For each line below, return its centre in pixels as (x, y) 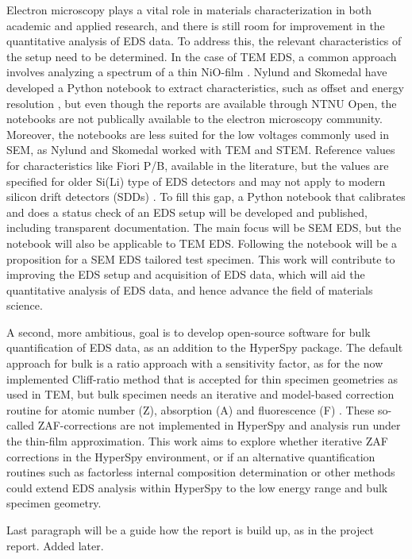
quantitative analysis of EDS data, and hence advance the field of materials (190, 289)
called (20, 425)
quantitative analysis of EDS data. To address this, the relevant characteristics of (204, 41)
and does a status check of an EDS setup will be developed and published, (187, 212)
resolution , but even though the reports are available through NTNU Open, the (202, 103)
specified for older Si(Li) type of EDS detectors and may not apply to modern (196, 181)
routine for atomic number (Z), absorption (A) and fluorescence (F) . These (191, 409)
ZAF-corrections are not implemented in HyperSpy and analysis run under (219, 425)
